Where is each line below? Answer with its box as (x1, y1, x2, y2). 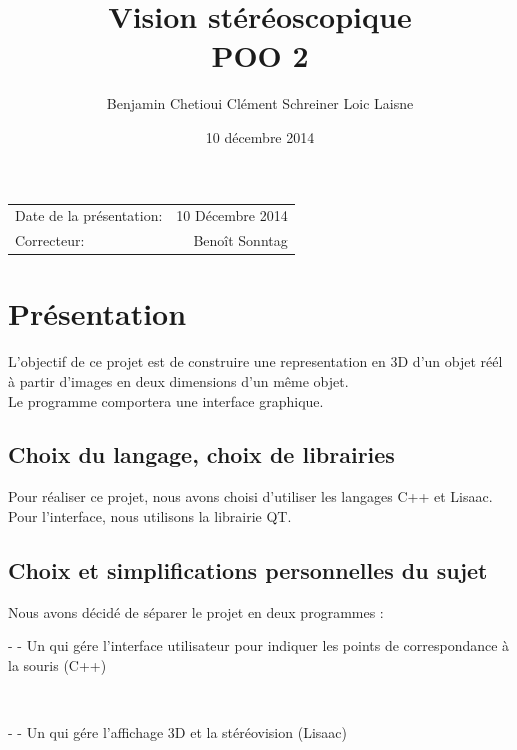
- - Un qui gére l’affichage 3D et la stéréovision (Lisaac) (8, 722, 347, 743)
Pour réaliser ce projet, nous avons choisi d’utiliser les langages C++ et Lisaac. (8, 486, 493, 507)
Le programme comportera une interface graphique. (8, 390, 324, 411)
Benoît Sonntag (193, 230, 288, 251)
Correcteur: (15, 230, 85, 251)
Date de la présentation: (15, 205, 163, 226)
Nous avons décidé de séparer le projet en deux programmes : (8, 601, 384, 622)
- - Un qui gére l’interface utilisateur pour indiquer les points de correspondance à (8, 635, 510, 656)
